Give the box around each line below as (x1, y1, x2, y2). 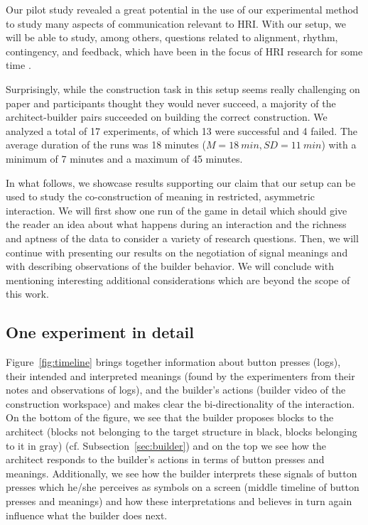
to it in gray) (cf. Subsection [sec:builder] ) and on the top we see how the (6, 438, 327, 453)
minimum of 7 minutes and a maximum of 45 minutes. (6, 151, 243, 166)
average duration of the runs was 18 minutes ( (6, 137, 206, 152)
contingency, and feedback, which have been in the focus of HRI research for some (6, 43, 363, 58)
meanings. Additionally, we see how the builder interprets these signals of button (6, 465, 357, 480)
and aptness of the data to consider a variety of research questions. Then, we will (6, 230, 359, 245)
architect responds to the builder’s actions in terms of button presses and (6, 452, 325, 467)
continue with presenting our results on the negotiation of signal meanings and (6, 244, 348, 259)
